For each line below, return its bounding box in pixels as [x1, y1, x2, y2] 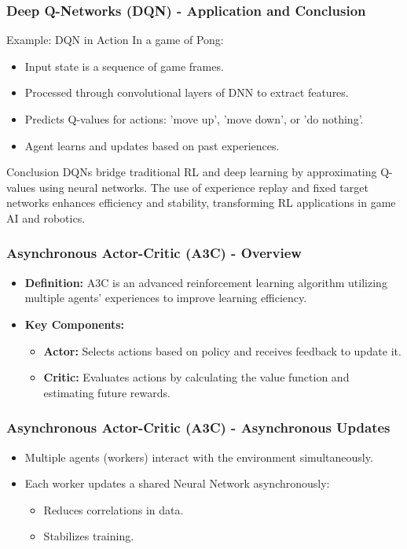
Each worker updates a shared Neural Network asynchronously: [24, 475, 330, 492]
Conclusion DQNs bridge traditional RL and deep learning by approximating [6, 164, 377, 180]
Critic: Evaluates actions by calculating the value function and [43, 369, 350, 385]
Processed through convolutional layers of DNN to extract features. [24, 84, 349, 101]
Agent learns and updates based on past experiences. [24, 137, 280, 153]
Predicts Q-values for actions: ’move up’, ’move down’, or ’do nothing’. [24, 111, 364, 127]
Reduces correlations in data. [43, 501, 184, 518]
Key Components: [24, 315, 125, 332]
